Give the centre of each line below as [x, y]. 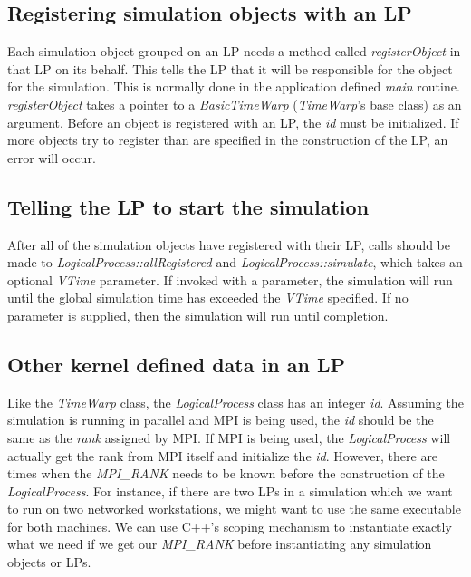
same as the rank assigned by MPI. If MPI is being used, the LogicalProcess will [229, 437]
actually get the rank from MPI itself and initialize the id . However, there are [223, 455]
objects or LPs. [49, 562]
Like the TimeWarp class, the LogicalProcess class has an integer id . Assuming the [235, 402]
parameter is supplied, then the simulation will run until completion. [198, 315]
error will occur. [52, 157]
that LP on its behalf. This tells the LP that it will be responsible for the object [230, 68]
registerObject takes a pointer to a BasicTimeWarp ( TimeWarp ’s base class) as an [235, 104]
